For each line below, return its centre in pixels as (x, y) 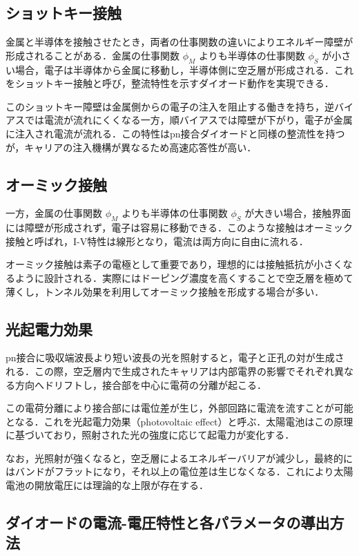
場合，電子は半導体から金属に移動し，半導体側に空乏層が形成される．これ (184, 69)
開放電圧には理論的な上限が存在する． (121, 485)
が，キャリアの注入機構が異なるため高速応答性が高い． (131, 147)
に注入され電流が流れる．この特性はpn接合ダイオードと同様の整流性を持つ (175, 133)
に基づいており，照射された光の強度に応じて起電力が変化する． (150, 435)
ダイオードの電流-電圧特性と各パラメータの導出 (168, 523)
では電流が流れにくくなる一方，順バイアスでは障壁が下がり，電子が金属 (188, 120)
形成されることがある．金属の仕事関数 (93, 55)
